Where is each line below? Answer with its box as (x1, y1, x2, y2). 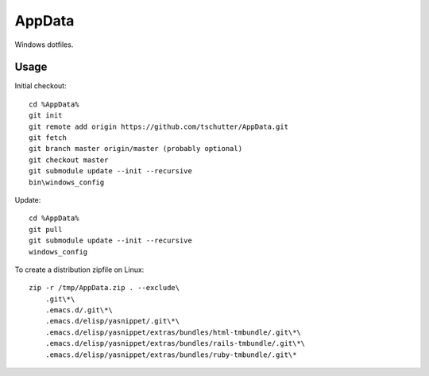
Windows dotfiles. (14, 40, 74, 49)
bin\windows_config (29, 177, 105, 187)
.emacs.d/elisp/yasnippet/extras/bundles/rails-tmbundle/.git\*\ (44, 339, 306, 348)
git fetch (29, 134, 67, 142)
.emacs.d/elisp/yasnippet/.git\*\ (44, 316, 180, 326)
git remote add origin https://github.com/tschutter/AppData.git (29, 122, 289, 131)
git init (29, 111, 63, 120)
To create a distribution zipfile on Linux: (14, 265, 145, 274)
